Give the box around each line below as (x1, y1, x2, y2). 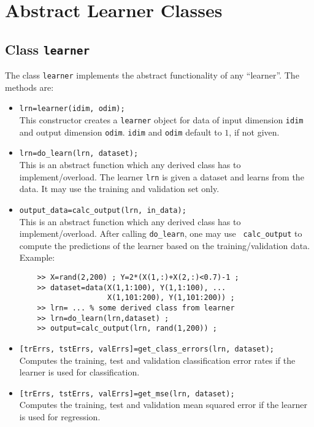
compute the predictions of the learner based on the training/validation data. (19, 239, 310, 252)
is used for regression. (19, 410, 101, 423)
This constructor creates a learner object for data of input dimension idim (19, 113, 304, 126)
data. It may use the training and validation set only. (19, 182, 220, 195)
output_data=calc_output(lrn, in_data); (19, 206, 186, 215)
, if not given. (229, 125, 280, 138)
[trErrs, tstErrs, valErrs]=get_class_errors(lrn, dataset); (19, 344, 275, 353)
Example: (19, 251, 55, 264)
